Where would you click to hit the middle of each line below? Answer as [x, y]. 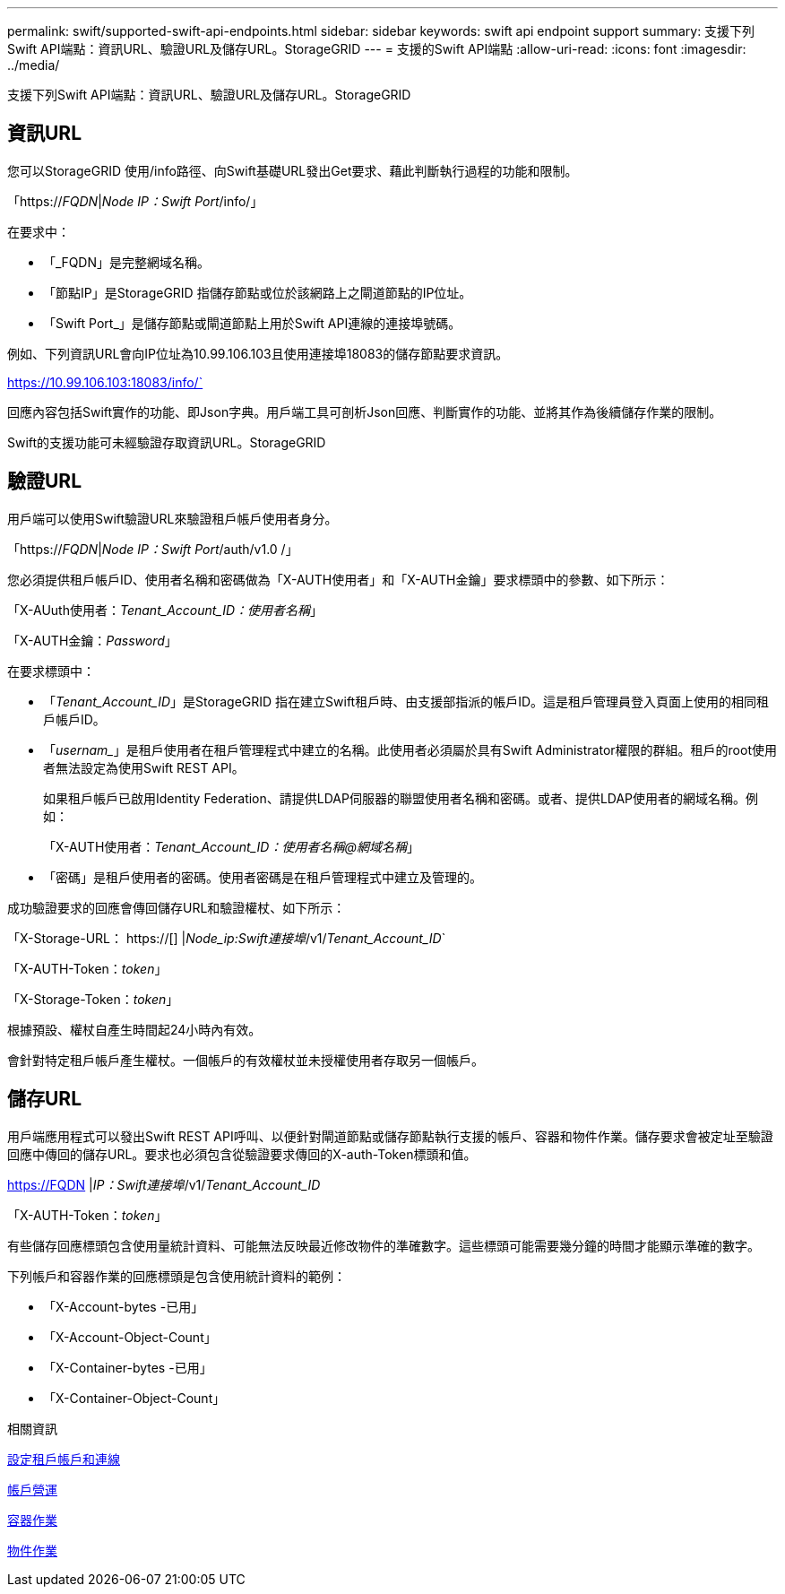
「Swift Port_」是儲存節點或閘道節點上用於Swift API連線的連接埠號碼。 [252, 323]
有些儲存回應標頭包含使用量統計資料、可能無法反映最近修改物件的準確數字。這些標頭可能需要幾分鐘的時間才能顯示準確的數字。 [384, 1245]
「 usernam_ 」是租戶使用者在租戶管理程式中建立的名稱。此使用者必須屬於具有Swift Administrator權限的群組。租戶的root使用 [410, 749]
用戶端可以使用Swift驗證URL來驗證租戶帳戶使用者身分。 [173, 518]
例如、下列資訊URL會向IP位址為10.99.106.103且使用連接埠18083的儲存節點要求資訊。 [258, 353]
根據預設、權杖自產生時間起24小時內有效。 [134, 1029]
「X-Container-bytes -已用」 [128, 1367]
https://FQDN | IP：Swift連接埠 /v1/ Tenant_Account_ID [164, 1184]
